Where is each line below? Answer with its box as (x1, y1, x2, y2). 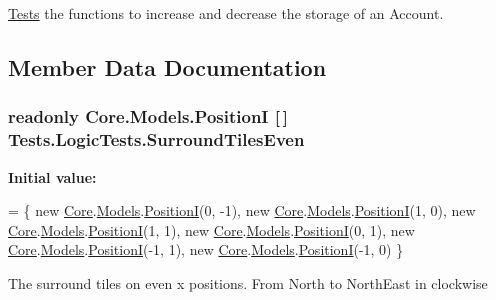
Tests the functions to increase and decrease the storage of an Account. (8, 3, 444, 23)
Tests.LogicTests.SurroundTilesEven (8, 127, 305, 152)
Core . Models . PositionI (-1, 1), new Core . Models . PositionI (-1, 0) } (8, 239, 404, 260)
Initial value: (8, 166, 97, 187)
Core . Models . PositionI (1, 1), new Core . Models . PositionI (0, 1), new (8, 219, 415, 240)
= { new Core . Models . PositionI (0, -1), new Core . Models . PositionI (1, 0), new (8, 200, 476, 221)
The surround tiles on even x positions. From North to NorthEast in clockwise (8, 272, 488, 293)
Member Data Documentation (8, 51, 327, 82)
